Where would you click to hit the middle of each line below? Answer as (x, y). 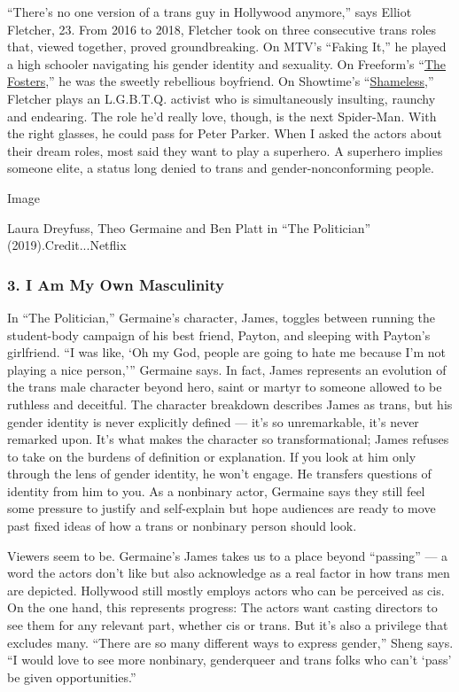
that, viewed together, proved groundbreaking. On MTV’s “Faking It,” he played (227, 47)
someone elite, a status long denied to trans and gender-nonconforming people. (221, 168)
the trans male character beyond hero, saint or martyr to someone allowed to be (225, 387)
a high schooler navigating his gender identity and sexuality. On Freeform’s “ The (226, 63)
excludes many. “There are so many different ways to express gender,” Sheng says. (230, 642)
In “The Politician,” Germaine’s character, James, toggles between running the (222, 317)
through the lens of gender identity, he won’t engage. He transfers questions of (219, 474)
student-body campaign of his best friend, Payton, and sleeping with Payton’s (219, 334)
